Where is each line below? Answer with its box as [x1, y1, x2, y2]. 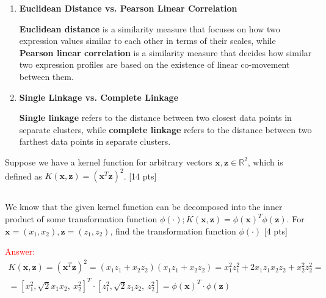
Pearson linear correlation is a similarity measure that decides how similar [19, 46, 312, 59]
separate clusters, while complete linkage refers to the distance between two [19, 123, 312, 136]
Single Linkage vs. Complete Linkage [19, 90, 179, 103]
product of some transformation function [5, 213, 158, 225]
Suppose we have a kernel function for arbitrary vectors [5, 155, 212, 168]
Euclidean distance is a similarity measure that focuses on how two [19, 22, 280, 35]
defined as [5, 169, 42, 182]
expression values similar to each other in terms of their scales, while [19, 34, 276, 47]
